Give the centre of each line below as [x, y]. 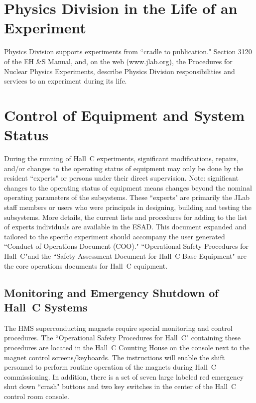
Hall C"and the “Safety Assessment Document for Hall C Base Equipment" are [126, 255]
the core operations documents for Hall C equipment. [86, 265]
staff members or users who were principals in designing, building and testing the [128, 207]
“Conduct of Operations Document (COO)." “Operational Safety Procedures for [126, 246]
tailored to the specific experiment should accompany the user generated [115, 236]
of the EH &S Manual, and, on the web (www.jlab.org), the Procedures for [118, 61]
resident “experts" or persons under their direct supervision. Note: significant [121, 178]
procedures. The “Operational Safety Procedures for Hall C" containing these [122, 338]
